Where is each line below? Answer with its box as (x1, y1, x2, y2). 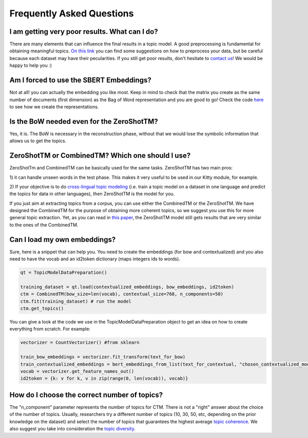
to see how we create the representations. (9, 103, 99, 110)
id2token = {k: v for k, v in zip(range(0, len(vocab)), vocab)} (20, 375, 188, 382)
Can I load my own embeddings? (9, 235, 116, 244)
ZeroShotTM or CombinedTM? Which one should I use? (9, 151, 191, 160)
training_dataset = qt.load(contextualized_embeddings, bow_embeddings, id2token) (20, 284, 235, 290)
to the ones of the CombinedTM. (9, 221, 79, 228)
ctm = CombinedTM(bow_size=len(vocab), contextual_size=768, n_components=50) (20, 291, 223, 297)
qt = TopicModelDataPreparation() (20, 270, 107, 276)
